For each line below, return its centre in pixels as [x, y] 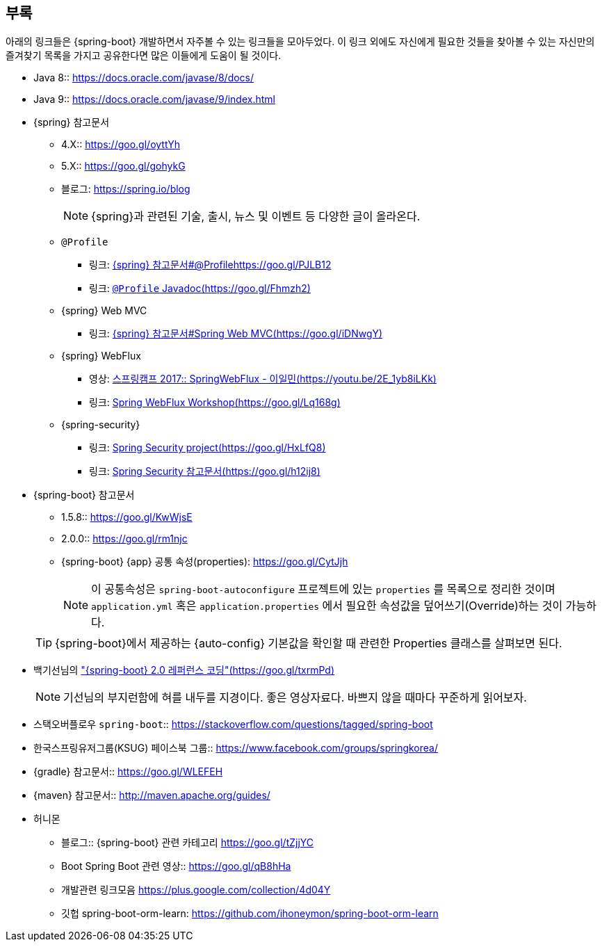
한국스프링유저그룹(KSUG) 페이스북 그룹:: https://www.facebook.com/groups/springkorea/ [236, 748]
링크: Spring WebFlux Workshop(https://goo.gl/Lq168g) [215, 403]
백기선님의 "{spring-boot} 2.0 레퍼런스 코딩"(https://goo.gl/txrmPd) [184, 670]
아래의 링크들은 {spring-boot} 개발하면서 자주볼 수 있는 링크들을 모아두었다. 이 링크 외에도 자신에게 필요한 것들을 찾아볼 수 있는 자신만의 [300, 42]
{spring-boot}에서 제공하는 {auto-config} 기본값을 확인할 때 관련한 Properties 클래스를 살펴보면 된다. [309, 644]
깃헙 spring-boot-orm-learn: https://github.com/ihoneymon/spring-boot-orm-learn [250, 914]
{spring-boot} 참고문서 [84, 495]
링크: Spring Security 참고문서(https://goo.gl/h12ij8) [205, 471]
